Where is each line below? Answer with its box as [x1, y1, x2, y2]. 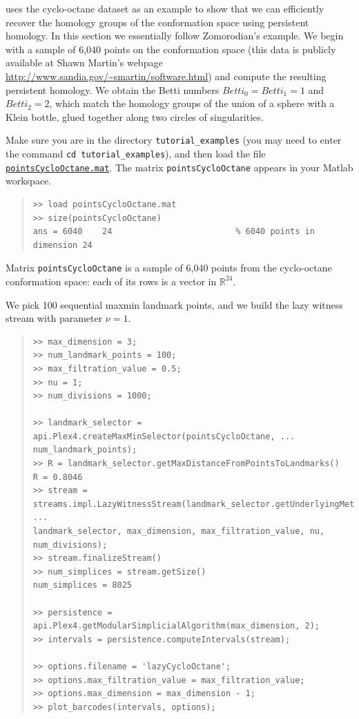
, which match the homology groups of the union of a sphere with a [49, 96, 335, 111]
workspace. [6, 173, 52, 188]
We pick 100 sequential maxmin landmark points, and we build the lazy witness [6, 297, 343, 311]
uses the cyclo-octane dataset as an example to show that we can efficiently [6, 1, 324, 15]
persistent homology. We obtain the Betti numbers [6, 82, 220, 97]
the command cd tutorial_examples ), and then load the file [6, 146, 266, 160]
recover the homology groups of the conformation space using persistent [6, 15, 309, 29]
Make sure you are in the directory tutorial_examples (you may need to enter [6, 133, 342, 147]
